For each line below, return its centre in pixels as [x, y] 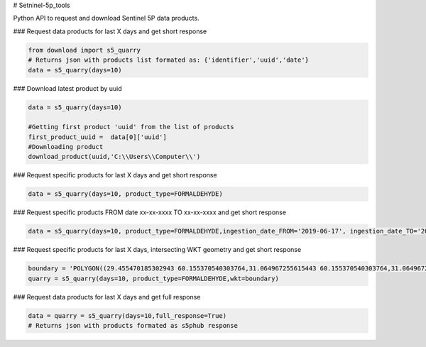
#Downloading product [66, 147]
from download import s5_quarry [84, 50]
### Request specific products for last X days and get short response [115, 175]
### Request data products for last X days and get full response [107, 297]
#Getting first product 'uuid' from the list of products [131, 127]
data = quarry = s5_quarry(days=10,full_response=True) [127, 315]
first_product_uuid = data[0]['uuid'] [97, 137]
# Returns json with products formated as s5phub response [133, 326]
